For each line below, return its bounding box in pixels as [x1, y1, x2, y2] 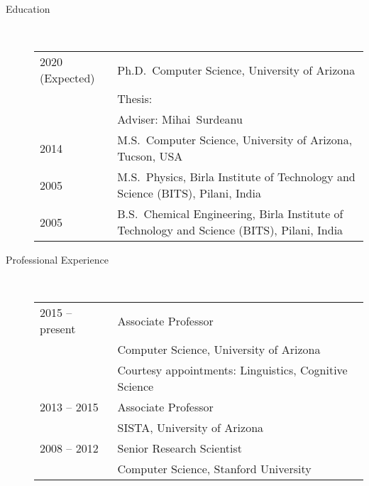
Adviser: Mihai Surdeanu [117, 111, 243, 128]
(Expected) [40, 70, 95, 87]
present [40, 320, 76, 337]
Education [6, 1, 50, 16]
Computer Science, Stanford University [117, 460, 312, 477]
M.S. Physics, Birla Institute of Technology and [117, 168, 356, 185]
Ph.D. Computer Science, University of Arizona [117, 61, 356, 78]
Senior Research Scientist [117, 440, 243, 457]
